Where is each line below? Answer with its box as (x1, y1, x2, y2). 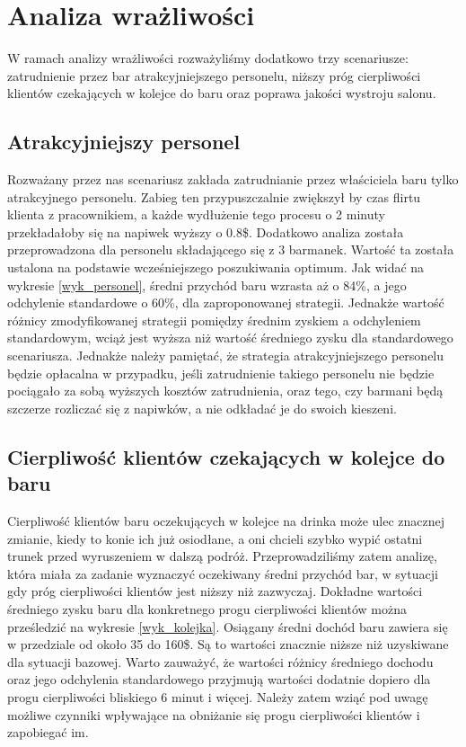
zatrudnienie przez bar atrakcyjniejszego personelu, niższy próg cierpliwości (7, 66, 421, 84)
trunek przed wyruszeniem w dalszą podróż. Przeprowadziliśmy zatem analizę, (7, 547, 437, 565)
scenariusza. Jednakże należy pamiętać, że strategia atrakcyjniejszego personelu (7, 346, 444, 365)
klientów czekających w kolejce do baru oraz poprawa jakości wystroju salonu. (7, 84, 436, 102)
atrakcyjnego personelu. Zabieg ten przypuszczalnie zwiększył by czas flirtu (7, 187, 421, 206)
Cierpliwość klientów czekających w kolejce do (7, 442, 445, 470)
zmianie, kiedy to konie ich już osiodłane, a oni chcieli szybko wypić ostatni (7, 529, 423, 547)
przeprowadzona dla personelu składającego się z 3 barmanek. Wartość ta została (7, 240, 454, 259)
